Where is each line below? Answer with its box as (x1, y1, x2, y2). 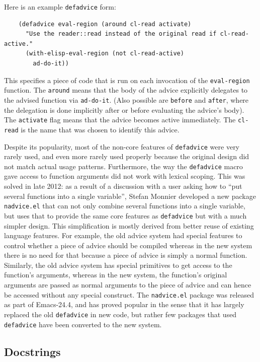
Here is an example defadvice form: (4, 2, 116, 12)
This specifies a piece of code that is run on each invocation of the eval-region (4, 75, 250, 85)
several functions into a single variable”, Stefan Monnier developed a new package (4, 190, 256, 201)
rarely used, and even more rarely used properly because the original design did (4, 151, 249, 162)
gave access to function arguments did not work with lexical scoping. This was (4, 171, 245, 181)
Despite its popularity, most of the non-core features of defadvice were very (4, 141, 240, 152)
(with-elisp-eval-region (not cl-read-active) (25, 50, 184, 57)
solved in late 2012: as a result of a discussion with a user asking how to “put (4, 181, 242, 191)
